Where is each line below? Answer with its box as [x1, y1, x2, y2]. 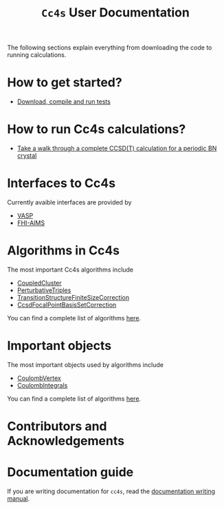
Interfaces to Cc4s [7, 176, 115, 191]
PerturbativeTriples [16, 286, 71, 294]
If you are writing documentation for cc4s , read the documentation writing [7, 487, 215, 495]
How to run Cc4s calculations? [7, 121, 186, 137]
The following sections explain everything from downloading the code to [7, 43, 212, 52]
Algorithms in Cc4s [7, 243, 120, 259]
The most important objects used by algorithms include [7, 360, 164, 368]
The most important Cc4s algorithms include [7, 265, 134, 274]
